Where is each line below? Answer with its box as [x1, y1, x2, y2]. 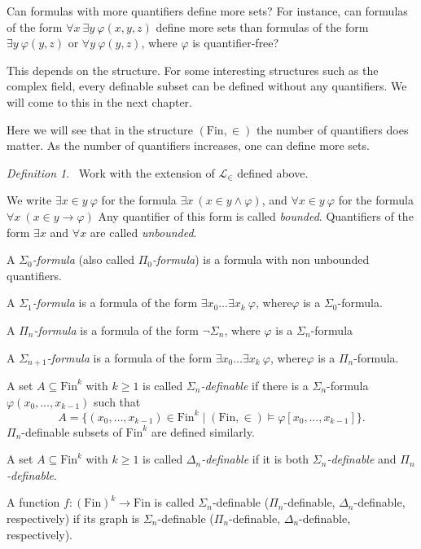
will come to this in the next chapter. [7, 93, 192, 110]
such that [94, 393, 141, 410]
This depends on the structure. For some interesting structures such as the [7, 61, 379, 78]
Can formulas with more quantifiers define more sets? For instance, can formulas [7, 2, 408, 19]
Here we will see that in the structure [7, 121, 193, 138]
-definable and [327, 450, 397, 468]
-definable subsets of [21, 423, 122, 440]
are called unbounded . [90, 223, 197, 240]
